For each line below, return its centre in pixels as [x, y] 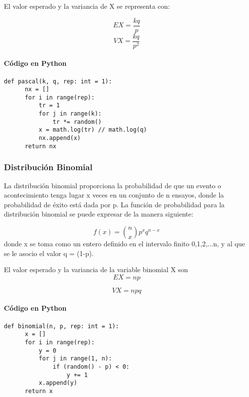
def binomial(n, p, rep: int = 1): [62, 326]
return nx [40, 146]
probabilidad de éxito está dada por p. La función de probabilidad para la [114, 204]
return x [39, 391]
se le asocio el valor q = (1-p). [49, 253]
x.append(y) [58, 383]
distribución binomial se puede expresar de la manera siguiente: [99, 214]
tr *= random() [77, 122]
